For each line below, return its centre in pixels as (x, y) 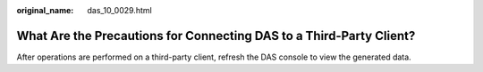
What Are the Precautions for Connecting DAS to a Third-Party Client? (216, 36)
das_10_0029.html (119, 10)
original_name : (45, 10)
